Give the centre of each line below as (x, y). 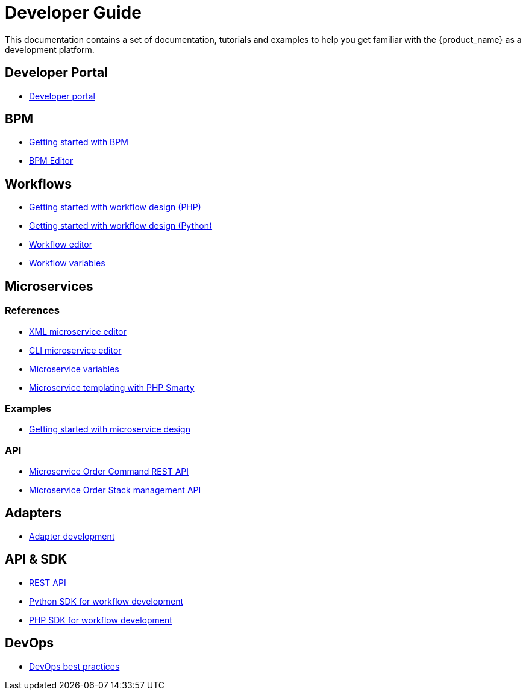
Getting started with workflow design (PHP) (115, 207)
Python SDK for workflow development (106, 601)
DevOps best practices (74, 666)
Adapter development (72, 536)
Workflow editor (61, 245)
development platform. (50, 49)
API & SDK (36, 559)
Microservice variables (74, 369)
